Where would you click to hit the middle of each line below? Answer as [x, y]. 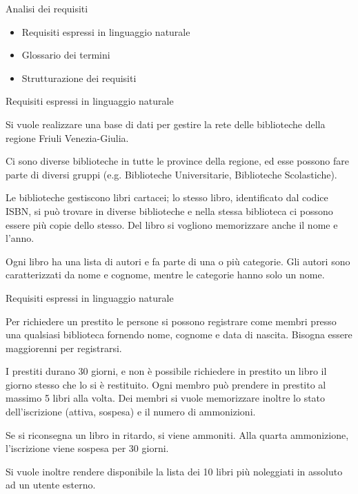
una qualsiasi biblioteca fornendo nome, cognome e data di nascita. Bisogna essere [179, 335]
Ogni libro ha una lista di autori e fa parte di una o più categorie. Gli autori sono [178, 261]
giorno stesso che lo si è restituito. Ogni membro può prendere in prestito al [166, 384]
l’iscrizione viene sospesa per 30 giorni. [87, 448]
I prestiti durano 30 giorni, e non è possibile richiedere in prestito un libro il [166, 371]
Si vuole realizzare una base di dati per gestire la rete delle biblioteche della [166, 124]
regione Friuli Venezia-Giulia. [67, 137]
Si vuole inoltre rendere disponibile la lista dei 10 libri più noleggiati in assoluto [174, 471]
